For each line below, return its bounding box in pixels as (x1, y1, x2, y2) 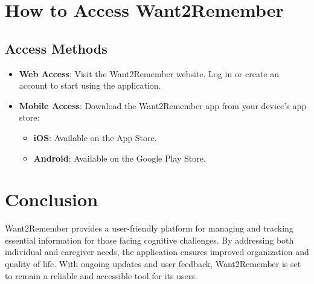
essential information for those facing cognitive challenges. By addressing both (5, 233, 294, 246)
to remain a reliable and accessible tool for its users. (5, 269, 197, 282)
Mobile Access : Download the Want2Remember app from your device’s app (19, 99, 306, 112)
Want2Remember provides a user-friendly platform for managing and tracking (5, 222, 293, 235)
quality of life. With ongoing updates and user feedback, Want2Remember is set (5, 257, 301, 270)
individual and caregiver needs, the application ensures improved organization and (5, 245, 309, 258)
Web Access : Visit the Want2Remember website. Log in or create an (19, 67, 280, 80)
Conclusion (5, 187, 98, 212)
